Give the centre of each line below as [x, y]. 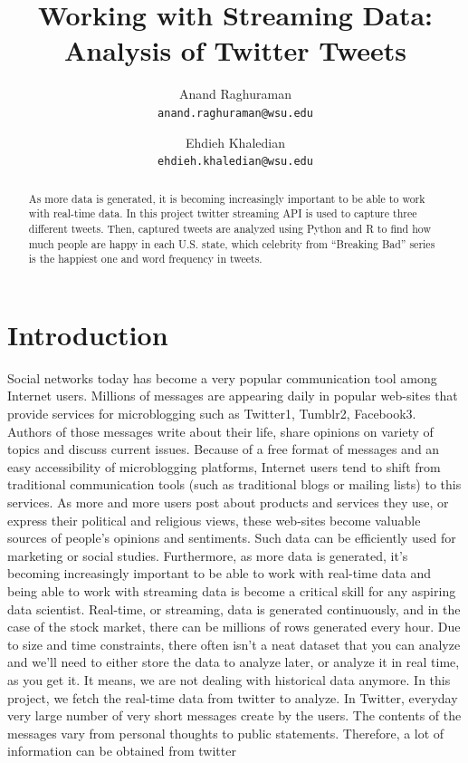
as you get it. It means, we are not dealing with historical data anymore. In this [229, 679]
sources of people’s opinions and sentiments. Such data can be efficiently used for [232, 538]
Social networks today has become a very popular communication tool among [222, 377]
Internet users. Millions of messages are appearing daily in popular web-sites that [233, 396]
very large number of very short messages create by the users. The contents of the [234, 715]
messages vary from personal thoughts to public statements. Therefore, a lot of [226, 733]
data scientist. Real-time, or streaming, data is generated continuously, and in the [234, 608]
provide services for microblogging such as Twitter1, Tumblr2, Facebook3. [212, 414]
